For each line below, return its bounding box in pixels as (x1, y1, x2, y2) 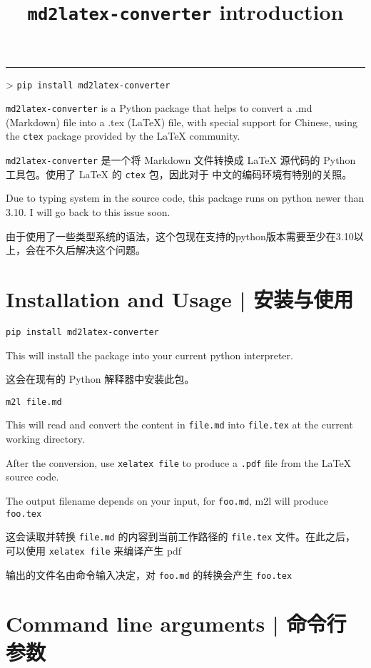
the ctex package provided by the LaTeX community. (6, 128, 240, 143)
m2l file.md (6, 396, 62, 407)
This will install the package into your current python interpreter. (6, 347, 293, 362)
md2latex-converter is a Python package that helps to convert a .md (6, 101, 312, 115)
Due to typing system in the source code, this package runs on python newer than (6, 190, 365, 205)
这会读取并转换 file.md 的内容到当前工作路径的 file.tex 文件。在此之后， (6, 529, 356, 544)
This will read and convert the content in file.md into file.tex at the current (6, 417, 353, 432)
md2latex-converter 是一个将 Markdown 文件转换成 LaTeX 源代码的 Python (6, 153, 356, 168)
